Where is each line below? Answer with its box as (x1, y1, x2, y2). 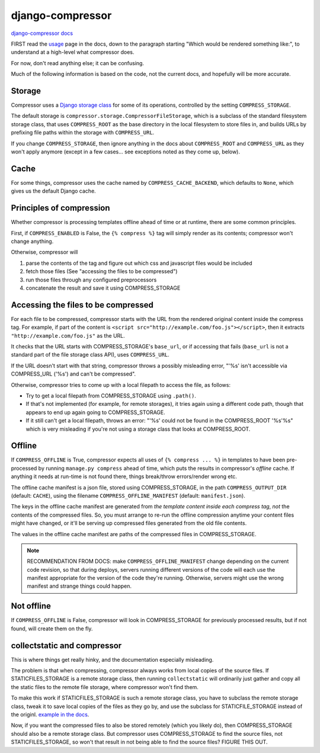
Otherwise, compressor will (11, 249, 78, 256)
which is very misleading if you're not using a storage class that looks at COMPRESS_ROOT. (25, 425, 251, 432)
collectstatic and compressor (11, 640, 122, 651)
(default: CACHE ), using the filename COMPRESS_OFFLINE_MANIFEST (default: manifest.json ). (11, 492, 245, 499)
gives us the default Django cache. (11, 187, 96, 195)
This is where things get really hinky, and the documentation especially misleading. (11, 656, 214, 663)
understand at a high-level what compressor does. (11, 49, 135, 56)
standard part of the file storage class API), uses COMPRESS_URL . (11, 351, 170, 358)
